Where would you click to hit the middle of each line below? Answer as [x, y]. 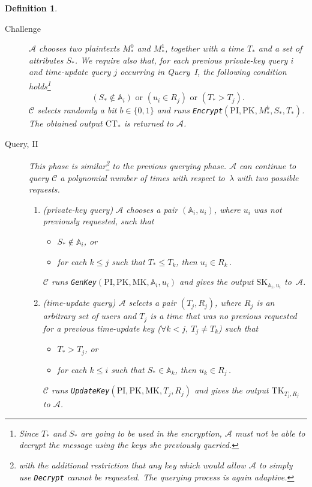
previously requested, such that [98, 221]
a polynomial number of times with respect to [142, 177]
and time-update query [70, 72]
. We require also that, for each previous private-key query [181, 60]
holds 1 [40, 85]
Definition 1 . [31, 8]
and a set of [280, 48]
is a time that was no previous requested [223, 316]
